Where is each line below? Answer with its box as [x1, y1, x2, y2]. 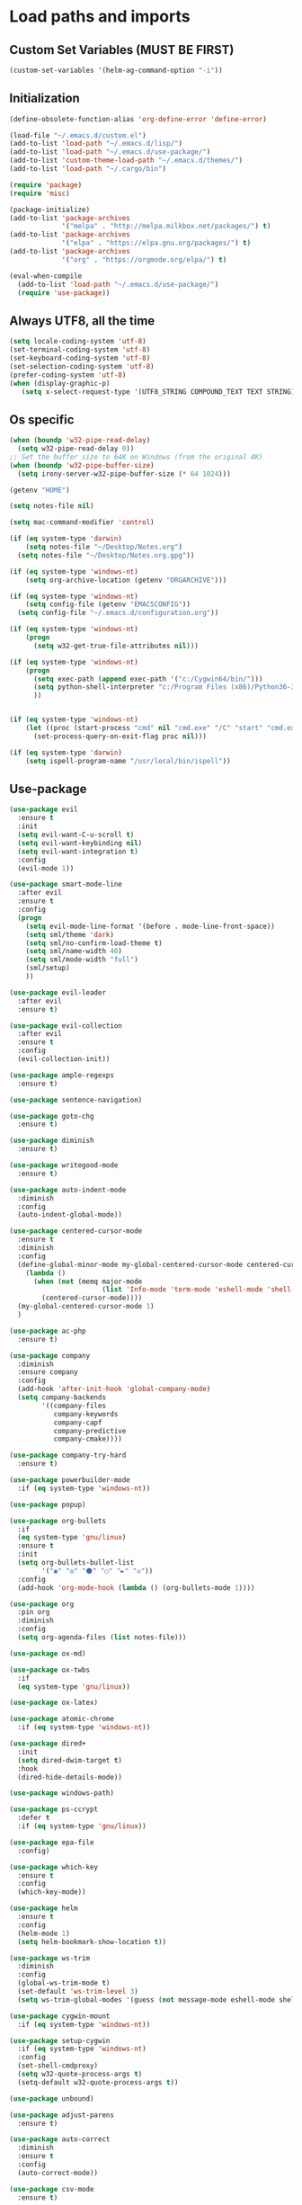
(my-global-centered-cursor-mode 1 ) [17, 1302, 155, 1311]
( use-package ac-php [9, 1326, 87, 1335]
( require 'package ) [9, 180, 83, 190]
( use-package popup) [9, 1500, 87, 1509]
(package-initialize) [9, 205, 91, 214]
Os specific [9, 412, 75, 427]
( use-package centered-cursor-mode [9, 1227, 143, 1236]
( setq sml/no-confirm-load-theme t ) [25, 938, 164, 948]
